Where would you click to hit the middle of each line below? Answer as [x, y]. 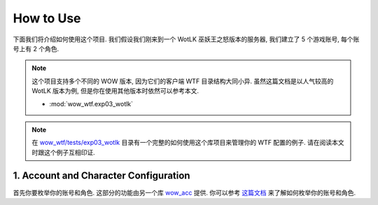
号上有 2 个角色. [36, 48]
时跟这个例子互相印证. [64, 152]
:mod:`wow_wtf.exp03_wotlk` [91, 104]
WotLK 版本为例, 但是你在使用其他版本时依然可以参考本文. [115, 91]
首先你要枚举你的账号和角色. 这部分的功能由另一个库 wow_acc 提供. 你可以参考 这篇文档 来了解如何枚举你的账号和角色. [184, 192]
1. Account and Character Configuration [101, 176]
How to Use [47, 18]
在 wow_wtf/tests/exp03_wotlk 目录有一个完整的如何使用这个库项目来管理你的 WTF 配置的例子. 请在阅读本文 [188, 143]
